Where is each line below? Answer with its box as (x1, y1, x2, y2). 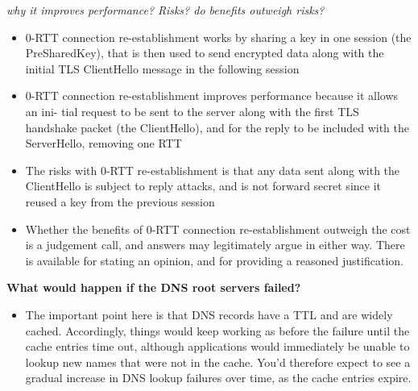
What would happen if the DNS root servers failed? (6, 279, 301, 296)
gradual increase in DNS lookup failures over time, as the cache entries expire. (25, 369, 412, 386)
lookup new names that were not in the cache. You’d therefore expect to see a (25, 353, 411, 370)
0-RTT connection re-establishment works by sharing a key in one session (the (25, 28, 412, 45)
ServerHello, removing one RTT (25, 135, 182, 152)
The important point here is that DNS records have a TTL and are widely (25, 306, 393, 322)
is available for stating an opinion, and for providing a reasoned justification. (25, 252, 404, 268)
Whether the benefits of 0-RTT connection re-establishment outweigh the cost (25, 220, 411, 237)
